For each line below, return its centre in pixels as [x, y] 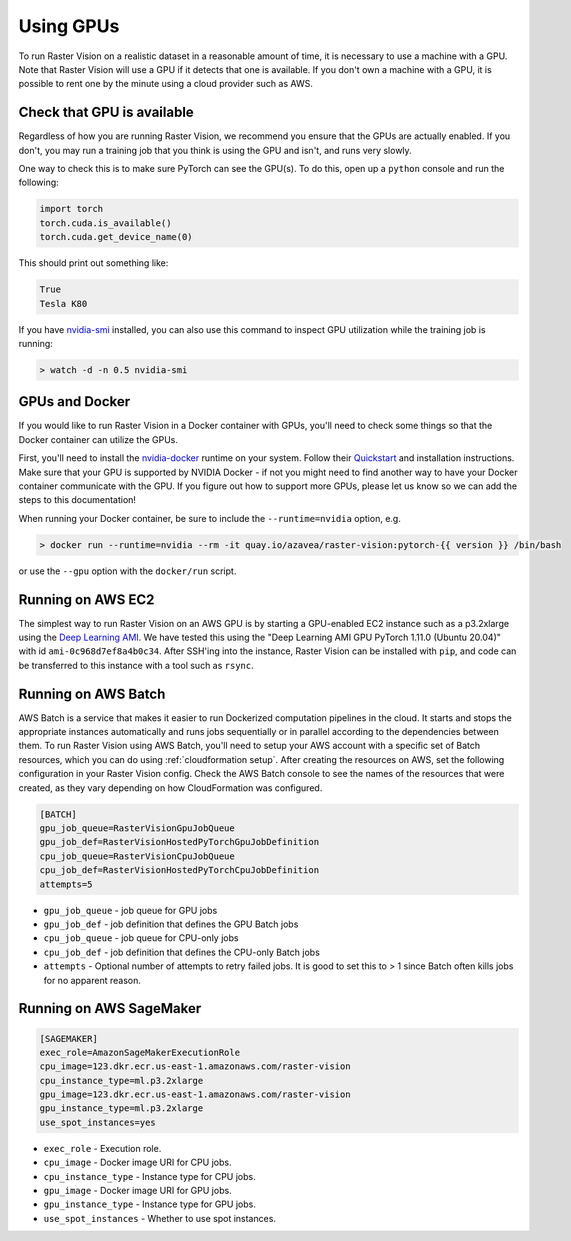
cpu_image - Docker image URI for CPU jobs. [137, 1162]
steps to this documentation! [77, 500]
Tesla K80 [63, 303]
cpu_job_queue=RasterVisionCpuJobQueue [137, 856]
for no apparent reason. [92, 980]
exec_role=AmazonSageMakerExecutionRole [139, 1052]
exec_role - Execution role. [102, 1148]
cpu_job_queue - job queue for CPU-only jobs [141, 938]
